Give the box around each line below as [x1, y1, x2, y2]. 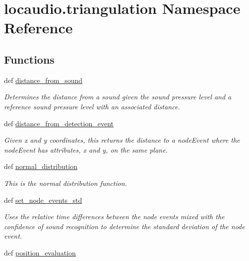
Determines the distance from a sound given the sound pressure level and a [4, 91, 232, 102]
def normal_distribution [4, 161, 77, 172]
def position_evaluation [4, 247, 76, 258]
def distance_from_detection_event [4, 118, 114, 128]
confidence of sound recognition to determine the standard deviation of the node [4, 221, 245, 231]
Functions [4, 51, 55, 67]
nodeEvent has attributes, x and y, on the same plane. [4, 144, 168, 155]
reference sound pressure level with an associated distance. [4, 101, 180, 111]
